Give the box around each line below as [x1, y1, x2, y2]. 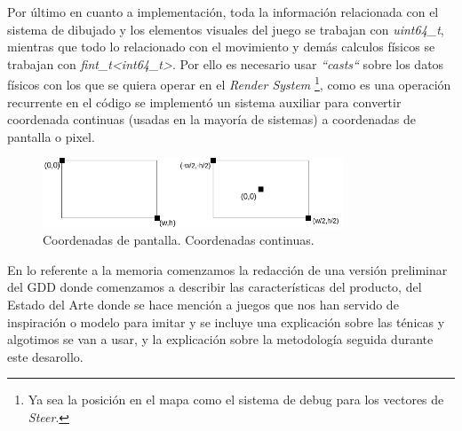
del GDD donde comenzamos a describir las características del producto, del [7, 278, 422, 296]
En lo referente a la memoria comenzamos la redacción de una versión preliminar [7, 260, 448, 278]
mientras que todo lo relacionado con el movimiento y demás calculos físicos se [7, 37, 435, 56]
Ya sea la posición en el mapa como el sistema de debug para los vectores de [28, 390, 444, 409]
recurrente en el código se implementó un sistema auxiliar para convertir [7, 92, 402, 111]
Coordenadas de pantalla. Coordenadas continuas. [43, 231, 315, 249]
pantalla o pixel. [7, 127, 95, 145]
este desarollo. [7, 347, 84, 365]
